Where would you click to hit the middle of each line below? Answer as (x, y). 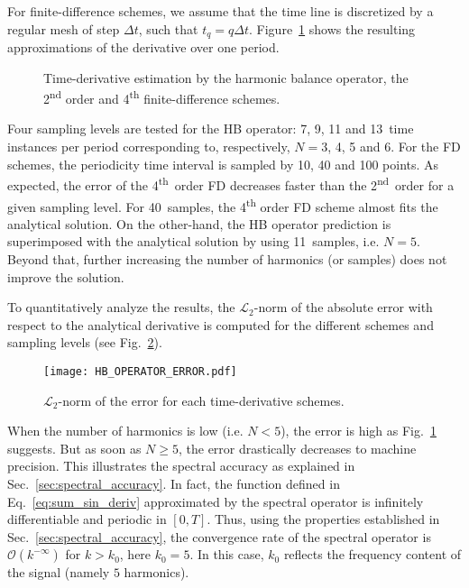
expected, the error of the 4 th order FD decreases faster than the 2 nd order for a (231, 184)
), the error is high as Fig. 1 (359, 431)
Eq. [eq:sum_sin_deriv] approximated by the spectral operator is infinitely (216, 501)
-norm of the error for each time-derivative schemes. (201, 400)
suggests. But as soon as (74, 448)
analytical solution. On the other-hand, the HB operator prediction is (199, 223)
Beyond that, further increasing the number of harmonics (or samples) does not (227, 258)
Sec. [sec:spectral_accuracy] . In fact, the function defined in (174, 483)
